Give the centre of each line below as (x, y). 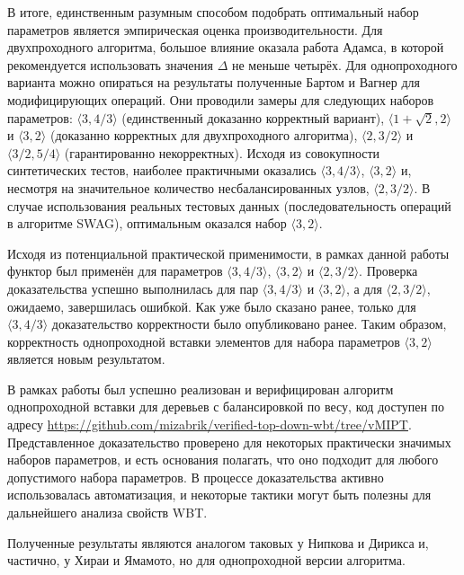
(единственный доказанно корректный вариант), (253, 117)
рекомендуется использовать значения (110, 64)
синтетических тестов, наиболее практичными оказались (162, 170)
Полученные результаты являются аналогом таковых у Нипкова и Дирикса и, (218, 542)
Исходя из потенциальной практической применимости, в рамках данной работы (228, 253)
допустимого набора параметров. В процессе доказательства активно (196, 477)
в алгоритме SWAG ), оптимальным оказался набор (147, 223)
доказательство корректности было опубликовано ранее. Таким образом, (249, 324)
